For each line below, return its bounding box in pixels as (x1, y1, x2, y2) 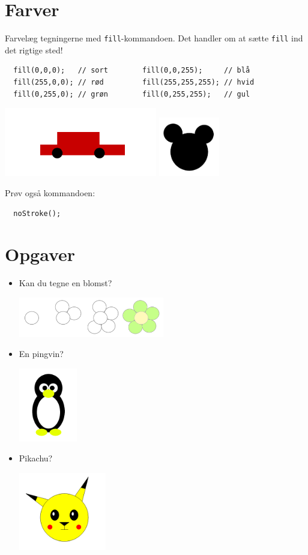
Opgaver (5, 242, 76, 266)
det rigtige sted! (5, 43, 63, 56)
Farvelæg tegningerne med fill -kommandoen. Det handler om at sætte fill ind (5, 32, 303, 44)
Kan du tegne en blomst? (19, 277, 112, 289)
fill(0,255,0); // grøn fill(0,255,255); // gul (13, 89, 250, 98)
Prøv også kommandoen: (5, 187, 95, 199)
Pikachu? (19, 452, 53, 464)
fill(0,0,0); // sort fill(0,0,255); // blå (13, 66, 250, 75)
